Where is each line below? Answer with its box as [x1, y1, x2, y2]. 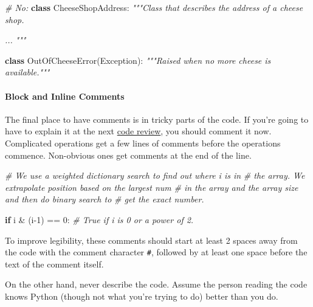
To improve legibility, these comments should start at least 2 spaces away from [5, 233, 298, 246]
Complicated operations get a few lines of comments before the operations [5, 136, 281, 149]
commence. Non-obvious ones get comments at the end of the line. [5, 148, 252, 161]
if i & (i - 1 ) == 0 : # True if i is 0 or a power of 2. [5, 213, 194, 226]
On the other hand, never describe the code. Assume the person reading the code [5, 278, 308, 291]
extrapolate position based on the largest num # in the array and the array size [5, 181, 298, 193]
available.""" [5, 66, 50, 78]
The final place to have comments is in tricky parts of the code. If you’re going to [5, 112, 309, 125]
